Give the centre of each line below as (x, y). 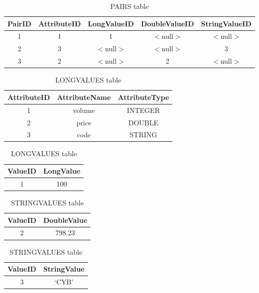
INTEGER (143, 110)
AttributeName (84, 97)
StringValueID (226, 23)
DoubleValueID (167, 23)
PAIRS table (129, 6)
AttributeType (143, 97)
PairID (19, 23)
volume (84, 110)
